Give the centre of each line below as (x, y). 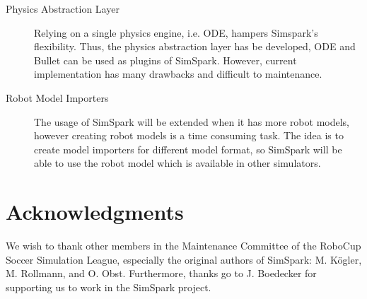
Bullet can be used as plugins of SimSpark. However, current (165, 60)
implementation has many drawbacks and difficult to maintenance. (178, 74)
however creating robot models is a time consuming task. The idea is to (189, 135)
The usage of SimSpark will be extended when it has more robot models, (192, 121)
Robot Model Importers (57, 97)
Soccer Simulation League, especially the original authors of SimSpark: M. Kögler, (184, 259)
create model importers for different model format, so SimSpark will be (188, 149)
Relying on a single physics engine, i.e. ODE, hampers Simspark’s (176, 32)
